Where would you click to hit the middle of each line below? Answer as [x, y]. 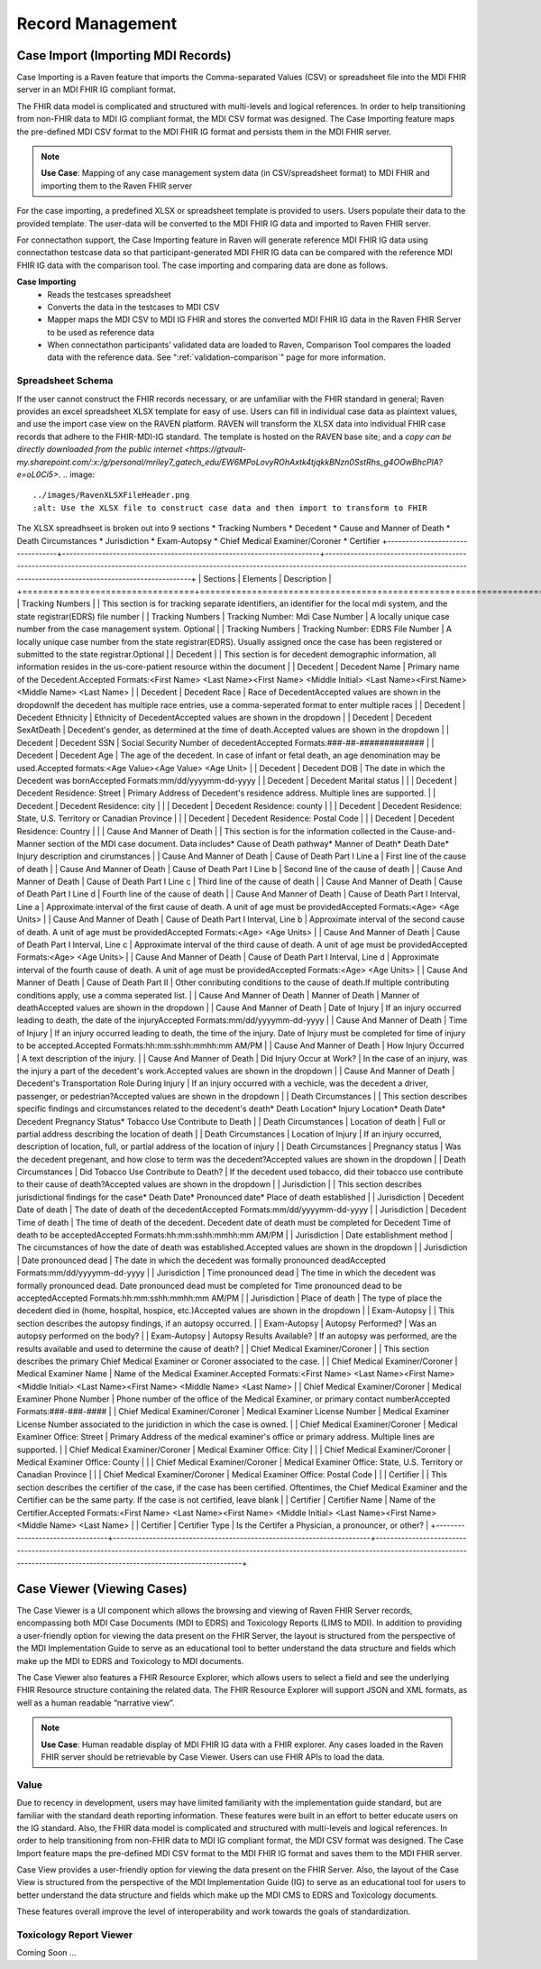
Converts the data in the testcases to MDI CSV [133, 307]
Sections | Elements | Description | [267, 578]
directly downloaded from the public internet [100, 449]
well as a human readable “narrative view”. [96, 1702]
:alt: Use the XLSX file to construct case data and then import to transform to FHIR [230, 508]
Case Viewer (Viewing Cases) [102, 1589]
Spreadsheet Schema [65, 381]
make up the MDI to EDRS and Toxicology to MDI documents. [130, 1661]
